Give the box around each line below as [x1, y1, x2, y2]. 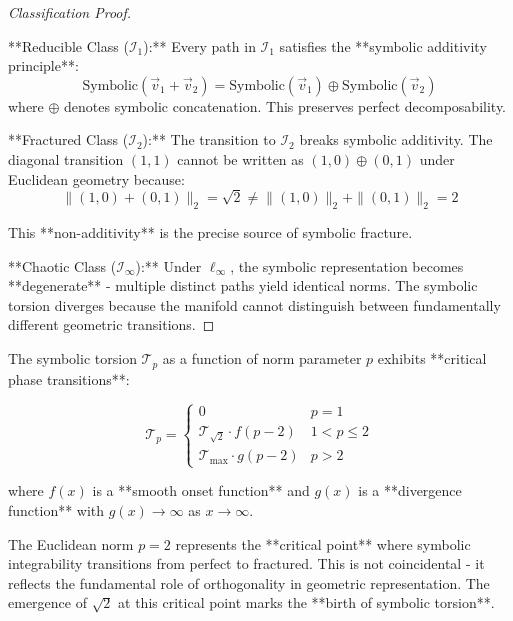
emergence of [8, 592, 87, 613]
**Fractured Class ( [8, 129, 129, 150]
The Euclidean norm [8, 533, 134, 554]
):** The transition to [142, 129, 276, 150]
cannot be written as [177, 148, 304, 169]
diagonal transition [8, 148, 124, 169]
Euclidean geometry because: [8, 168, 185, 189]
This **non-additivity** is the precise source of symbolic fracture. [8, 222, 413, 243]
